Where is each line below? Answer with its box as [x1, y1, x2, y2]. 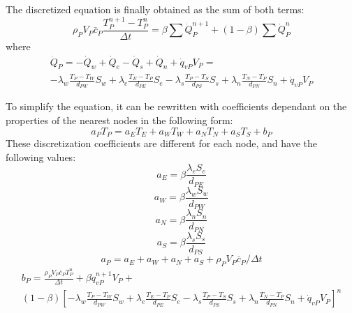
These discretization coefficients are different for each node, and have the [6, 136, 317, 151]
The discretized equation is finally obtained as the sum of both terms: [6, 2, 305, 16]
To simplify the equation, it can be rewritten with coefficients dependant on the [6, 99, 347, 114]
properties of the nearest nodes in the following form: [6, 113, 233, 128]
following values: [6, 149, 76, 164]
